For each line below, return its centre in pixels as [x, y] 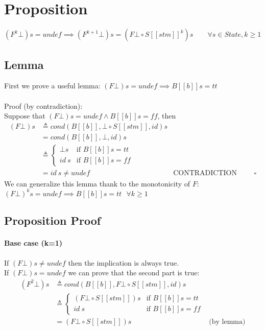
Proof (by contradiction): [43, 105]
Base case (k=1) [33, 243]
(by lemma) [227, 322]
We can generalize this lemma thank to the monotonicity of [97, 183]
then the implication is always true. [124, 262]
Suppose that [25, 116]
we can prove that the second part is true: [134, 273]
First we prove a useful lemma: [52, 86]
